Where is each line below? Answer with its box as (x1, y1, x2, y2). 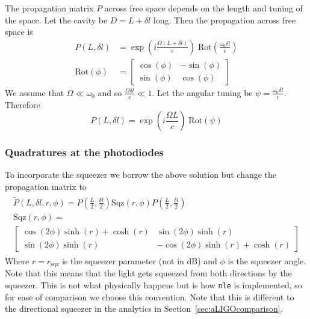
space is (5, 25, 33, 38)
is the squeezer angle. (228, 255, 306, 267)
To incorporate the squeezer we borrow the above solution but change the (5, 168, 277, 181)
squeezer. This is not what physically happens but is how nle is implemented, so (5, 279, 302, 291)
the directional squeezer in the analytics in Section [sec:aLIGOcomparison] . (5, 302, 283, 315)
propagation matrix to (5, 180, 87, 193)
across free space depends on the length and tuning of (104, 2, 303, 14)
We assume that (5, 86, 64, 99)
